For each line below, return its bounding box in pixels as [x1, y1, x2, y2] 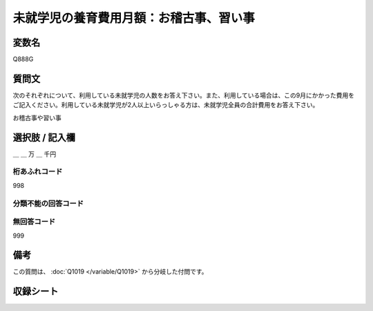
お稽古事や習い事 [12, 113, 61, 122]
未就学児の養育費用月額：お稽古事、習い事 [12, 10, 256, 26]
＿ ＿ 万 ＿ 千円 [12, 149, 57, 158]
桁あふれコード [12, 167, 63, 176]
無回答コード [12, 217, 56, 227]
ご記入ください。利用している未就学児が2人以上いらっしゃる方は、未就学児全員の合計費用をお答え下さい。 [12, 101, 319, 109]
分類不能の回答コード [12, 198, 84, 208]
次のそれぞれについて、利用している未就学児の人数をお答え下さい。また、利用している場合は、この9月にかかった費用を [12, 91, 355, 100]
